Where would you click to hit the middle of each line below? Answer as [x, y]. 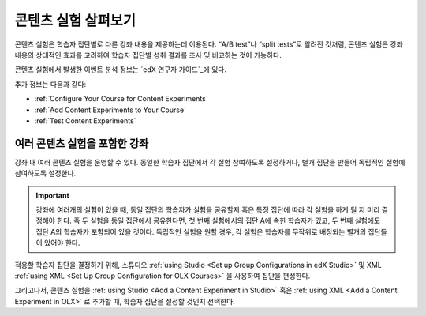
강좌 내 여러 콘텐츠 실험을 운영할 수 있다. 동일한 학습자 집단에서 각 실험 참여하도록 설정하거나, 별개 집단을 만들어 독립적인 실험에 [210, 162]
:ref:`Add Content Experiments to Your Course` [110, 110]
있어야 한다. [62, 243]
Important [53, 195]
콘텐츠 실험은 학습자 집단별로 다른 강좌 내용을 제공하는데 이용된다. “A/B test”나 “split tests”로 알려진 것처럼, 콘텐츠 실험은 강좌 [209, 44]
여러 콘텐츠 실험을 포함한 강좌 [82, 143]
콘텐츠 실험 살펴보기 [75, 21]
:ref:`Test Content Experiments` [85, 120]
